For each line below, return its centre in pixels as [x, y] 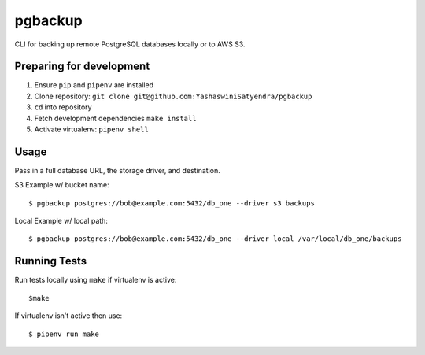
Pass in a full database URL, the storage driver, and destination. [117, 170]
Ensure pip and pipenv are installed [94, 85]
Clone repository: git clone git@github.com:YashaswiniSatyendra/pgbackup [173, 96]
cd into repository [63, 107]
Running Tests [50, 261]
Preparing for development [82, 67]
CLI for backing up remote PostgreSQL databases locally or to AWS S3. [130, 44]
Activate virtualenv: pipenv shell [91, 129]
